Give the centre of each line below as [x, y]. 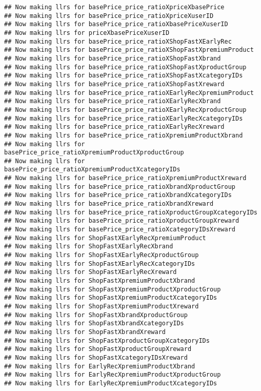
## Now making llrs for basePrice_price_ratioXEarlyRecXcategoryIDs [124, 118]
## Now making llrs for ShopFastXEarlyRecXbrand [89, 247]
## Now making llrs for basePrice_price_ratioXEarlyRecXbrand [113, 101]
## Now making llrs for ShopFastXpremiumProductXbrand [100, 281]
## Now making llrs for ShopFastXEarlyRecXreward [91, 272]
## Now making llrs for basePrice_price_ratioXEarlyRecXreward [114, 127]
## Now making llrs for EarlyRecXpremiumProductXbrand [100, 366]
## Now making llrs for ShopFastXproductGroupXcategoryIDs [107, 340]
